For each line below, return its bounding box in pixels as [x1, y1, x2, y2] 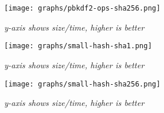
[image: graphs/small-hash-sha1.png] [4, 42, 152, 51]
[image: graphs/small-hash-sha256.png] [4, 79, 160, 88]
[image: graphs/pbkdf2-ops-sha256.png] [4, 4, 160, 12]
